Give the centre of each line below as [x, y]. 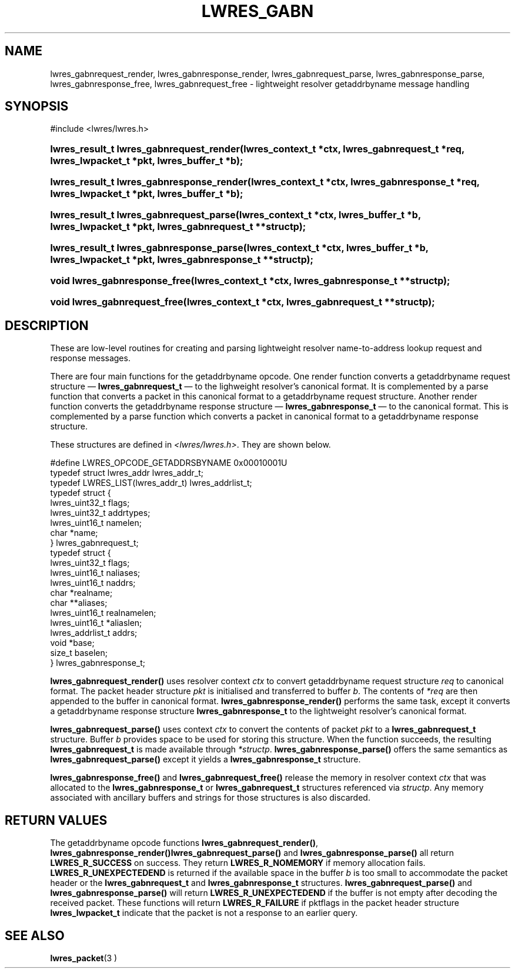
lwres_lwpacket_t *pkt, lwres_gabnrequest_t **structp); [178, 227]
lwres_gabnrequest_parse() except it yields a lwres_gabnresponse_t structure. [205, 759]
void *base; [72, 643]
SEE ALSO [35, 935]
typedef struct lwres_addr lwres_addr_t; [127, 473]
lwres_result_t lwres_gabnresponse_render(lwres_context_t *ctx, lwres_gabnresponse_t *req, [265, 182]
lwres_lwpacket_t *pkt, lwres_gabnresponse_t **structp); [182, 260]
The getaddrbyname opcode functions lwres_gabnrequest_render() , [184, 843]
